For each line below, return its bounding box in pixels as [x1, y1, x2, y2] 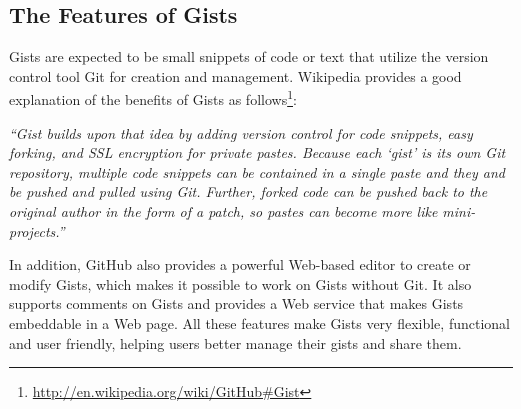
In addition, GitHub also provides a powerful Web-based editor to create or [9, 254, 471, 275]
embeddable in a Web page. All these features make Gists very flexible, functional [9, 312, 510, 333]
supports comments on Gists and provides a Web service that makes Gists [9, 293, 464, 314]
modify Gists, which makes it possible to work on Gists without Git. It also [9, 273, 472, 294]
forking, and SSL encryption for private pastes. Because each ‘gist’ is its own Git [9, 142, 506, 163]
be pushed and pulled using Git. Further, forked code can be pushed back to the [9, 181, 488, 202]
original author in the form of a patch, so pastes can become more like [9, 201, 438, 222]
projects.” [9, 220, 65, 241]
